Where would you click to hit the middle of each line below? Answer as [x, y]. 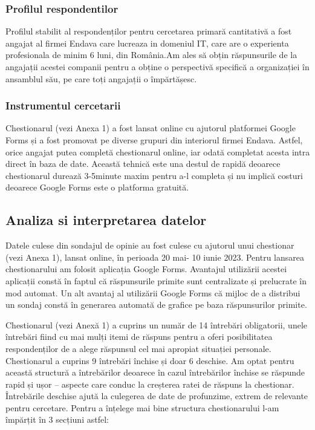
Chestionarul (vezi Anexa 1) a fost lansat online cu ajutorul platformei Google [151, 128]
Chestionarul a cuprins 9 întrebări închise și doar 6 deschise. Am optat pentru [150, 360]
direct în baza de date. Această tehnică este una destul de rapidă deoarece [143, 164]
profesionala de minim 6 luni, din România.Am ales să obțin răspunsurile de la [151, 55]
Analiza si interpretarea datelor [106, 220]
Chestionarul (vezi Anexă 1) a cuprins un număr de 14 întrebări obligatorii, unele [156, 324]
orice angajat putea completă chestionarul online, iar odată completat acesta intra [158, 151]
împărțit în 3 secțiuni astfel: [57, 419]
